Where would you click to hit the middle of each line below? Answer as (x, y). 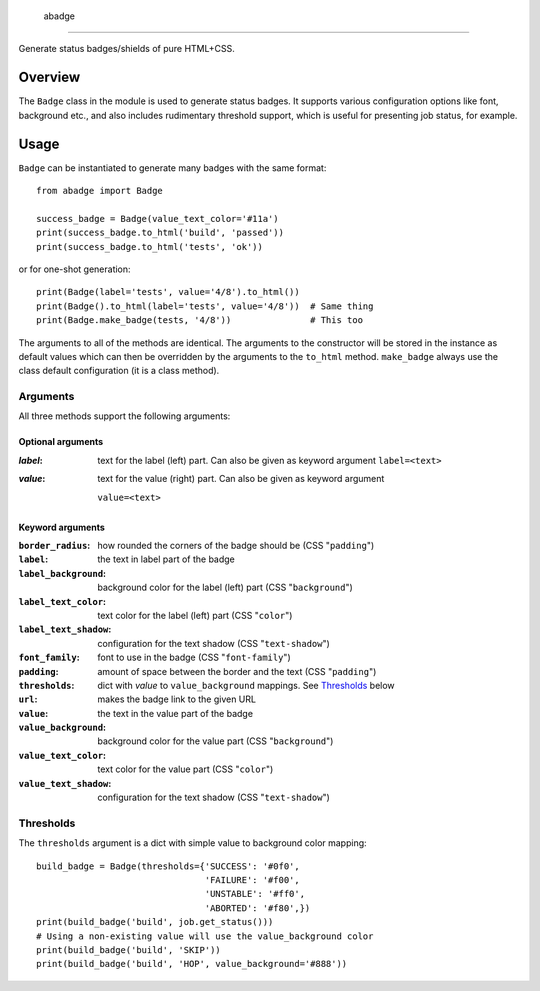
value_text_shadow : (65, 783)
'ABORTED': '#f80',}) (257, 908)
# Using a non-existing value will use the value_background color (205, 936)
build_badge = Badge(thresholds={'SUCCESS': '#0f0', (168, 866)
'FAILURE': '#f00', (252, 879)
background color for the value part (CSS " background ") (215, 741)
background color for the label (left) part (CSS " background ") (225, 587)
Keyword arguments (61, 527)
